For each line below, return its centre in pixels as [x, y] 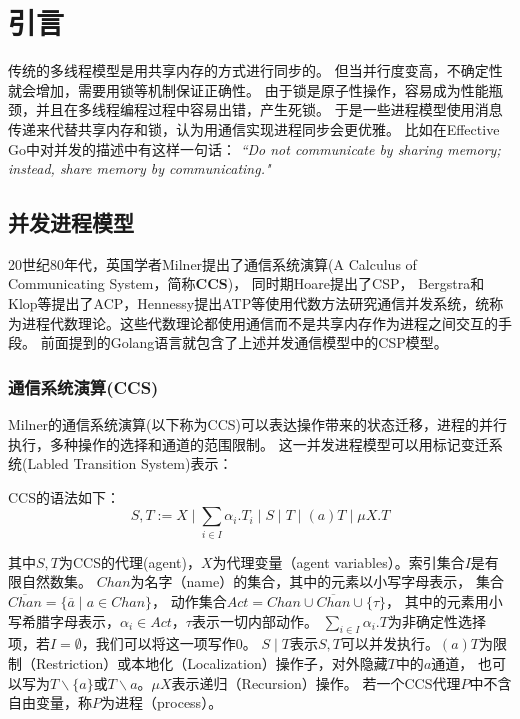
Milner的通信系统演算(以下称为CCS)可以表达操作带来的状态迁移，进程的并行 [257, 424]
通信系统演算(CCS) [83, 386]
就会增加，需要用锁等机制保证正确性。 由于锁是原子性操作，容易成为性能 [248, 89]
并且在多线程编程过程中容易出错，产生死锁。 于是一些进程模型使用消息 [269, 109]
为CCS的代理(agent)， [130, 561]
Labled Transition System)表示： [130, 463]
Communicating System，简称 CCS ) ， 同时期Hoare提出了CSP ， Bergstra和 [246, 283]
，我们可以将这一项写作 [158, 643]
